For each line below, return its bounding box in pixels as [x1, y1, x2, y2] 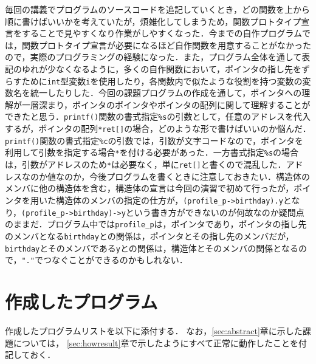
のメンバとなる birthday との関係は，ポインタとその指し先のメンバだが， [5, 229, 294, 242]
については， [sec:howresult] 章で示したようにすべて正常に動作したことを [13, 336, 299, 349]
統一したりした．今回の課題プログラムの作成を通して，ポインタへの [30, 86, 302, 99]
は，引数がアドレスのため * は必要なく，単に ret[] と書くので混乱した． [5, 158, 286, 171]
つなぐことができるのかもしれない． [43, 253, 188, 266]
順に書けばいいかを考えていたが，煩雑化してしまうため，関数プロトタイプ [5, 15, 301, 27]
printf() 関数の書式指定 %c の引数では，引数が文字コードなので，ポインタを [5, 134, 304, 146]
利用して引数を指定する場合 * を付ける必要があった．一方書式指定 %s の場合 [5, 146, 299, 159]
